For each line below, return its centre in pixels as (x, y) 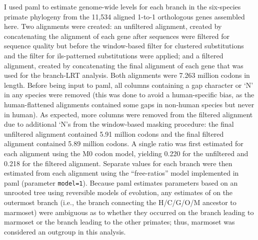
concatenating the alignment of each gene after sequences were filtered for (117, 36)
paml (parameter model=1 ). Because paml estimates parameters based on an (121, 182)
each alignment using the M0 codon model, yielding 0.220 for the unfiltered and (126, 153)
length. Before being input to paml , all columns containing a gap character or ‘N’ (129, 85)
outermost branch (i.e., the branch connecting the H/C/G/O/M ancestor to (120, 202)
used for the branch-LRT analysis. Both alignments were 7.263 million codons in (127, 75)
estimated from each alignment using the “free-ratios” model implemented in (121, 173)
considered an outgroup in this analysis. (65, 231)
